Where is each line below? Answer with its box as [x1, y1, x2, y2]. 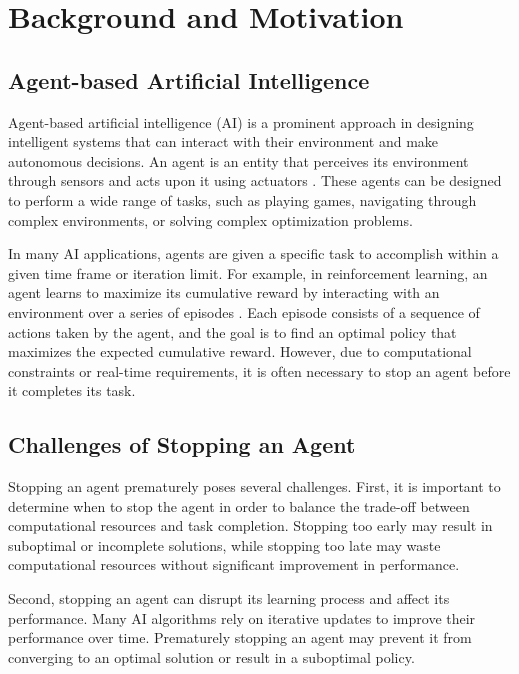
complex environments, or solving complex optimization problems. [8, 209, 413, 230]
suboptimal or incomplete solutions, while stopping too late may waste [8, 534, 441, 555]
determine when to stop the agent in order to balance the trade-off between [8, 495, 470, 516]
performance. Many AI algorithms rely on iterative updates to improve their [8, 607, 476, 628]
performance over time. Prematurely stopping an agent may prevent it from [8, 627, 472, 648]
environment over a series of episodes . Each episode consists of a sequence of [8, 301, 480, 322]
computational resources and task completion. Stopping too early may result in [8, 515, 493, 536]
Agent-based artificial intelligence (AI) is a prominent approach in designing [8, 111, 474, 132]
